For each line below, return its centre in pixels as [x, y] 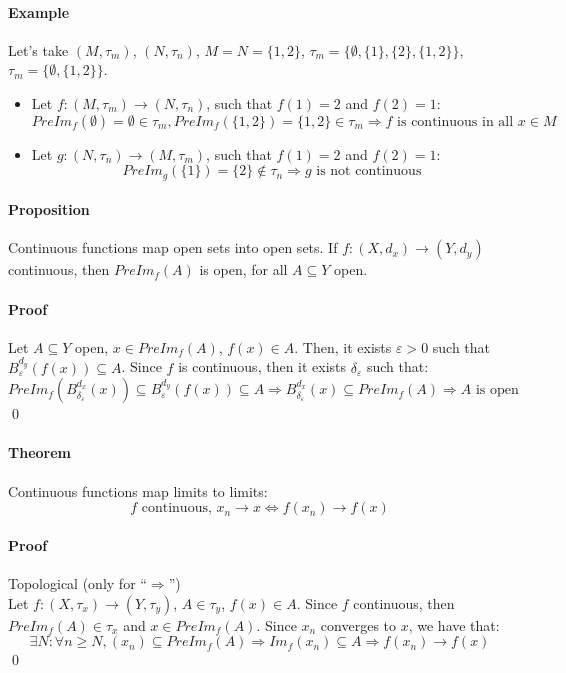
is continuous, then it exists [262, 366]
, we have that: [454, 624]
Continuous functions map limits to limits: [138, 490]
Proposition [49, 209]
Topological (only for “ [77, 582]
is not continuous [369, 171]
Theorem [39, 452]
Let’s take [38, 49]
